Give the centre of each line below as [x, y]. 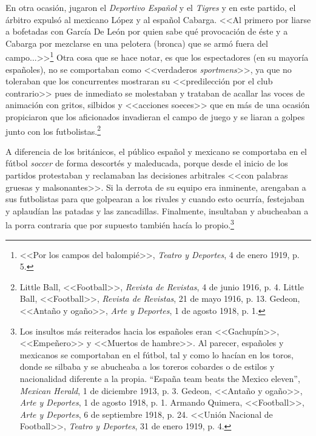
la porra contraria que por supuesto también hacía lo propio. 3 [120, 224]
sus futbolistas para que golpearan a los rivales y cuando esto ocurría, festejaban [155, 199]
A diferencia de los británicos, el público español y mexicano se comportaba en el [156, 151]
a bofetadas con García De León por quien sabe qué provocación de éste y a [147, 31]
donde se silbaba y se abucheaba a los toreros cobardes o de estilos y [147, 366]
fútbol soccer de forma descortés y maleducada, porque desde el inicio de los [147, 163]
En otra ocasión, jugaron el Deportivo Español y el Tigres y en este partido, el [151, 7]
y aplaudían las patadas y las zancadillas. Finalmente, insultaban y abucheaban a [157, 210]
